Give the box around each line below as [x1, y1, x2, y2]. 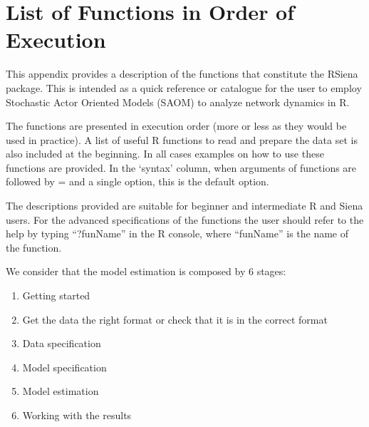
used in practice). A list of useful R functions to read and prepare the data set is [6, 132, 358, 147]
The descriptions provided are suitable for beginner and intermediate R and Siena [6, 198, 363, 213]
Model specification [22, 359, 107, 374]
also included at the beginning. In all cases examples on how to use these [6, 146, 324, 161]
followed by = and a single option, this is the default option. [6, 174, 269, 189]
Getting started [22, 288, 90, 303]
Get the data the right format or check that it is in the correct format [22, 312, 328, 326]
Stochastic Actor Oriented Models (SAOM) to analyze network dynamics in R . [6, 94, 350, 109]
